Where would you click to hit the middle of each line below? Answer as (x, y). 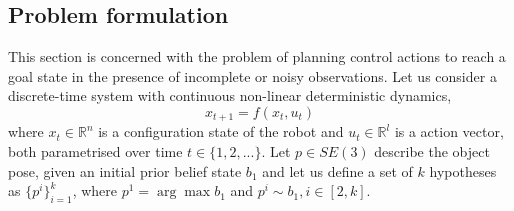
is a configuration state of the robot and (221, 131)
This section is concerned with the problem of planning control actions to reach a (257, 56)
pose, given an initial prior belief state (125, 170)
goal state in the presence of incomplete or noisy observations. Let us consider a (252, 75)
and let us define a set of (337, 170)
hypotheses (463, 170)
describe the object (432, 151)
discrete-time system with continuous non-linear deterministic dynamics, (230, 95)
